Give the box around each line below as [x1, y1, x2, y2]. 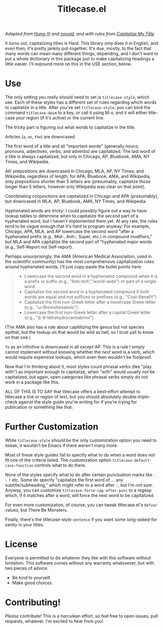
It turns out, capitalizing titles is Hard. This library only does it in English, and [5, 40, 158, 46]
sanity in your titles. [5, 522, 45, 528]
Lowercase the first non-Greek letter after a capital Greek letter [24, 309, 151, 315]
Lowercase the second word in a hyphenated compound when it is [24, 273, 158, 279]
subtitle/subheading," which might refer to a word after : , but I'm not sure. [5, 482, 153, 488]
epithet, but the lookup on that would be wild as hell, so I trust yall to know [5, 329, 154, 335]
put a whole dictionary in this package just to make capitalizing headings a [5, 56, 155, 62]
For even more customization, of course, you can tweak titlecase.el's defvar [5, 502, 158, 508]
